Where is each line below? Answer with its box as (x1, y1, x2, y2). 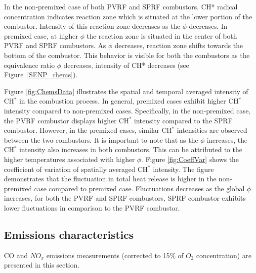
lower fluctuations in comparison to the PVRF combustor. (4, 202, 180, 213)
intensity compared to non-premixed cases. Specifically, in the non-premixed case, (4, 105, 251, 115)
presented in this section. (4, 260, 80, 270)
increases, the (207, 134, 248, 145)
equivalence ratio (4, 59, 55, 70)
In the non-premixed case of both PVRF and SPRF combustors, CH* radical (4, 1, 238, 11)
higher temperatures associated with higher (4, 154, 135, 164)
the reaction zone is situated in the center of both (86, 30, 237, 41)
